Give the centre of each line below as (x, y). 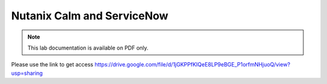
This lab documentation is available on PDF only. (88, 48)
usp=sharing (27, 73)
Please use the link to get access (52, 65)
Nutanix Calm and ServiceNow (90, 16)
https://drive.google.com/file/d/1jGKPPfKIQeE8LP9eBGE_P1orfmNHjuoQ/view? (193, 65)
